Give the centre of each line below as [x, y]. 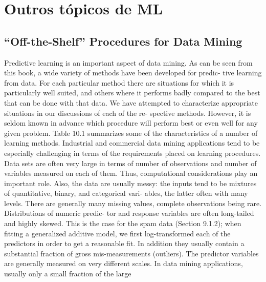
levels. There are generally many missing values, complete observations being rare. [133, 203]
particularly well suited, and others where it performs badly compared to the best [132, 93]
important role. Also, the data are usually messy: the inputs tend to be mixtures [130, 183]
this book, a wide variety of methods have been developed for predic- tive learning [133, 73]
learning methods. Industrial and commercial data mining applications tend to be [132, 143]
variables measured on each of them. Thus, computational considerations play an [131, 173]
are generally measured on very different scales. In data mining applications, [124, 263]
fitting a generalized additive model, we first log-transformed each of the [117, 233]
